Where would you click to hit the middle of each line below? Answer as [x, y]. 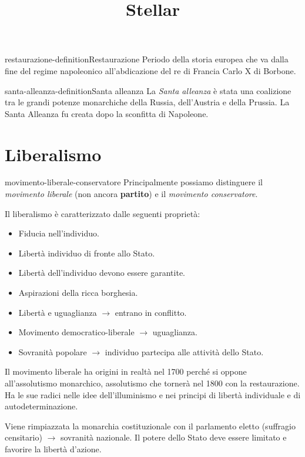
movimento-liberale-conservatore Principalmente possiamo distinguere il [134, 182]
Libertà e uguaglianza [58, 312]
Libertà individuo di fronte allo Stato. [87, 253]
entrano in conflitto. [151, 312]
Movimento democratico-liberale [76, 332]
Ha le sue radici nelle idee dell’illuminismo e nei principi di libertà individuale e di [153, 394]
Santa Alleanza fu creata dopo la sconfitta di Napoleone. [107, 113]
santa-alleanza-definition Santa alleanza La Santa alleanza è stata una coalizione [148, 90]
